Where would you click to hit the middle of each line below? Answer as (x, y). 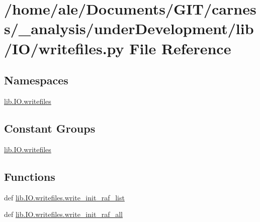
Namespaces (36, 80)
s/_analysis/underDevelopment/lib (129, 28)
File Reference (180, 48)
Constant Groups (50, 128)
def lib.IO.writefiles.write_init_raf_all (63, 214)
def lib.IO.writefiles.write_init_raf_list (64, 197)
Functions (30, 176)
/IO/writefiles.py (64, 48)
